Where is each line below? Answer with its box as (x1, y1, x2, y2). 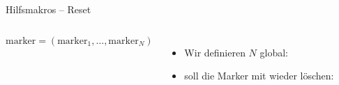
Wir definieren (184, 45, 246, 59)
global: (259, 45, 288, 59)
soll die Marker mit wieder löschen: (184, 68, 334, 83)
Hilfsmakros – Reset (6, 2, 91, 16)
